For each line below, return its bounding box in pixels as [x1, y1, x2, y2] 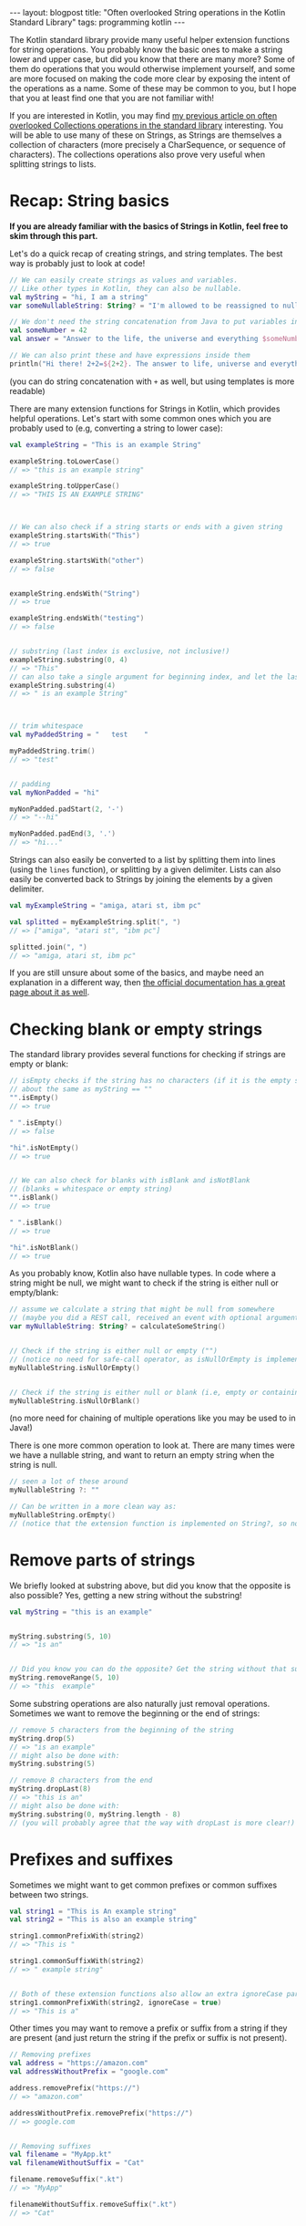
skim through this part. [9, 230, 98, 241]
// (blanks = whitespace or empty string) [9, 1184, 173, 1194]
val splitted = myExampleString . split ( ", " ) [9, 917, 181, 927]
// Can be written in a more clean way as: [9, 1503, 178, 1512]
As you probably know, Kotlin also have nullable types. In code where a [9, 1268, 276, 1279]
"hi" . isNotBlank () [9, 1243, 79, 1252]
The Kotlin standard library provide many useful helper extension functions [9, 35, 290, 45]
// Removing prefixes [9, 2050, 92, 2059]
